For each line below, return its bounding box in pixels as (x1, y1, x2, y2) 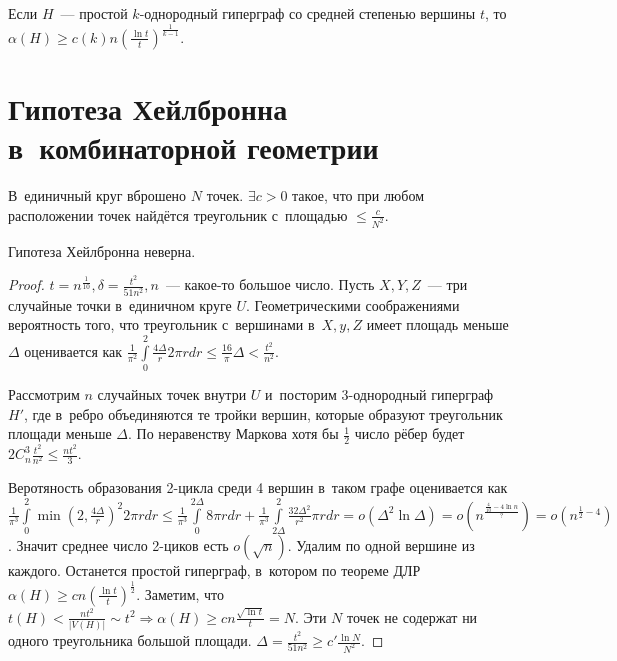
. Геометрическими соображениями (245, 294, 460, 315)
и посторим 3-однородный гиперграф (265, 384, 494, 405)
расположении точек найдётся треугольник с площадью (8, 204, 348, 225)
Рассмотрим (8, 384, 80, 405)
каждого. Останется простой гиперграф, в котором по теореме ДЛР (8, 559, 421, 580)
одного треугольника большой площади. (8, 630, 252, 651)
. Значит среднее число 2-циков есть (8, 534, 229, 555)
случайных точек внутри (97, 384, 247, 405)
